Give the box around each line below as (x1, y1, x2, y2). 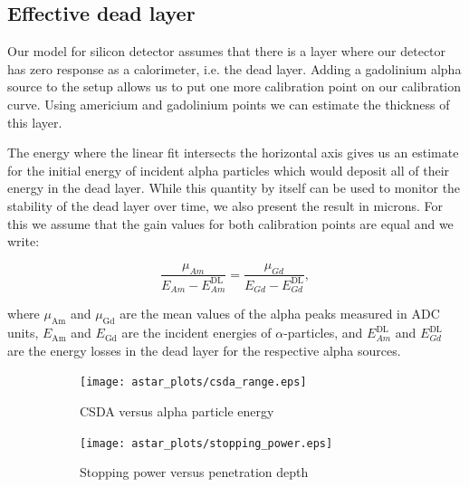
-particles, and (283, 323, 363, 342)
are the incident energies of (121, 323, 272, 342)
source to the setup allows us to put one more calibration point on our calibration (7, 77, 462, 96)
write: (7, 232, 40, 251)
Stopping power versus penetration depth (80, 463, 309, 482)
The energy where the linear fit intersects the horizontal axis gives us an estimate (7, 143, 459, 162)
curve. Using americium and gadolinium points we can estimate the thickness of (7, 94, 450, 113)
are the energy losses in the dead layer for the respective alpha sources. (7, 340, 401, 359)
